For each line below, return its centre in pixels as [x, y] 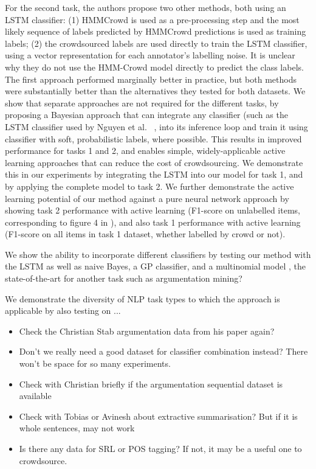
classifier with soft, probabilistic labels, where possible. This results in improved [153, 138]
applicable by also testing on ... [63, 311]
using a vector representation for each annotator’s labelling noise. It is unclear [150, 55]
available [35, 396]
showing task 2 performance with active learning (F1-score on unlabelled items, [153, 210]
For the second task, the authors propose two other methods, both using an [146, 7]
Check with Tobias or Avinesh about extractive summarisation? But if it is [158, 416]
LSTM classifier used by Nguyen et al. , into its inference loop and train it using [156, 126]
